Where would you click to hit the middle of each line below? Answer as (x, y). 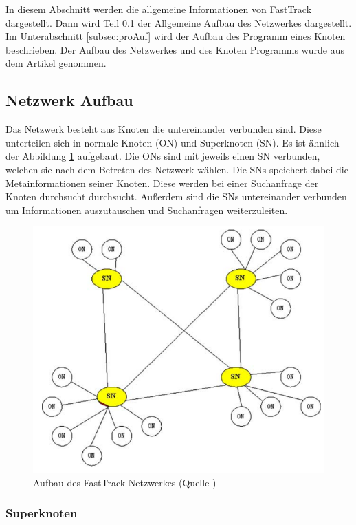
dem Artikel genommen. (56, 63)
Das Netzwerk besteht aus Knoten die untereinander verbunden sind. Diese (164, 129)
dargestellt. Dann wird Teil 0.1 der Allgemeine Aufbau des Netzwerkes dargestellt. (179, 22)
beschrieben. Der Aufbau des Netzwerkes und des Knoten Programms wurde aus (175, 49)
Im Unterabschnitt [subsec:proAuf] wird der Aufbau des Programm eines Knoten (176, 36)
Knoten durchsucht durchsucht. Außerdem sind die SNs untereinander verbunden (176, 196)
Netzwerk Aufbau (69, 100)
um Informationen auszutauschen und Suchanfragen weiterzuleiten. (147, 210)
